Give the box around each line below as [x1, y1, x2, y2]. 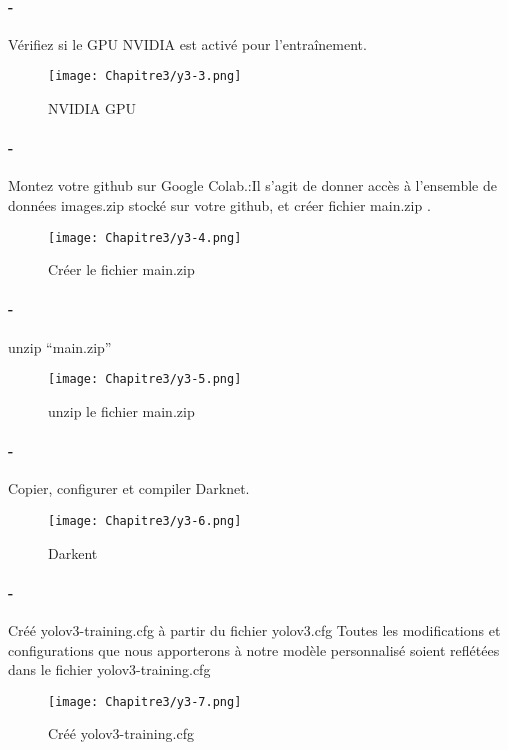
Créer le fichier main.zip [48, 259, 195, 280]
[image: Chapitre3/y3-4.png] [48, 230, 242, 245]
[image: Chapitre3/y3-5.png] [48, 372, 242, 387]
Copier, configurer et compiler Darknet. [8, 478, 250, 499]
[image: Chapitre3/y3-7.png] [48, 694, 242, 709]
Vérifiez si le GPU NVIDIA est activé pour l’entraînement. [8, 33, 367, 54]
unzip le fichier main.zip [48, 400, 195, 421]
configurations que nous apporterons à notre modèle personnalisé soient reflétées [8, 639, 500, 660]
